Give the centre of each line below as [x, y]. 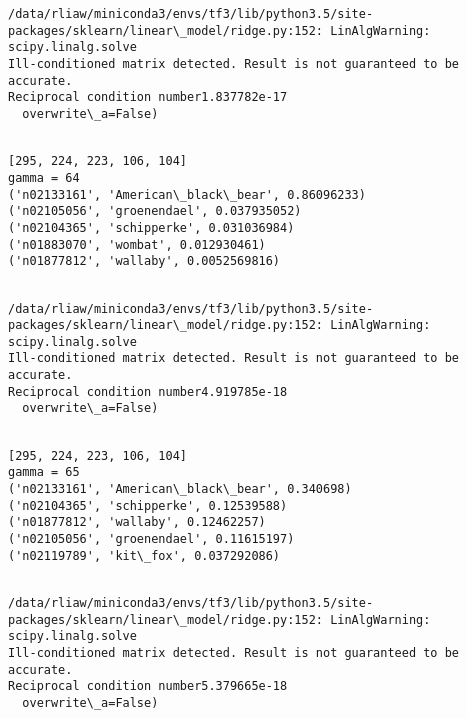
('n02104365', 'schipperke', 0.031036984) [151, 227]
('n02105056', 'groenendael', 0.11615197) [151, 539]
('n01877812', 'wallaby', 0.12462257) [137, 522]
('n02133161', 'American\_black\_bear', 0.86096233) [187, 194]
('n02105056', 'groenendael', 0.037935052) [155, 211]
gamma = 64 [44, 177]
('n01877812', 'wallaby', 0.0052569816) [144, 261]
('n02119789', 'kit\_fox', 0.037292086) [144, 555]
